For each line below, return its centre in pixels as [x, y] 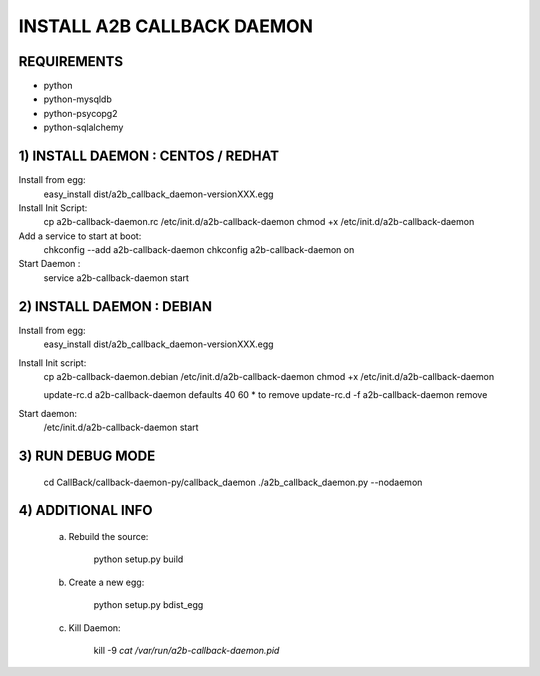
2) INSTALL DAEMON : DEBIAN [115, 306]
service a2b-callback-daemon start [116, 277]
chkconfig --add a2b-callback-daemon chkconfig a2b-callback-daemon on [199, 250]
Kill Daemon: [94, 627]
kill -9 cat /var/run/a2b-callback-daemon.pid [186, 650]
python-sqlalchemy [83, 127]
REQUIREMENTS [71, 61]
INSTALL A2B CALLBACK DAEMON [166, 26]
